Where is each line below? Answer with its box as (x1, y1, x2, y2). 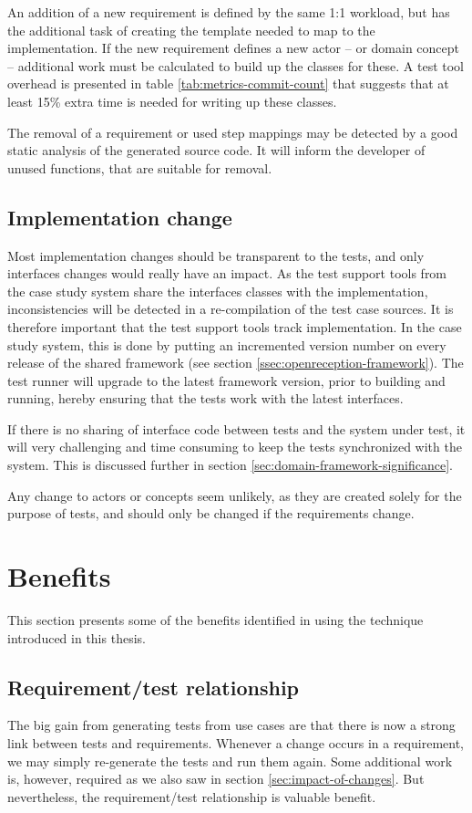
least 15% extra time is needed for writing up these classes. (7, 91, 337, 110)
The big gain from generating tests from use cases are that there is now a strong (7, 715, 456, 735)
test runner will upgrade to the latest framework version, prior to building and (7, 370, 446, 390)
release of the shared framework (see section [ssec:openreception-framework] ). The (7, 353, 464, 372)
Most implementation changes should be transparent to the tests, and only (7, 245, 425, 265)
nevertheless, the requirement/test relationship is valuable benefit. (7, 787, 376, 806)
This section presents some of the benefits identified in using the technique (7, 610, 424, 629)
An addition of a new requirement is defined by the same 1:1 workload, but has (7, 3, 450, 21)
